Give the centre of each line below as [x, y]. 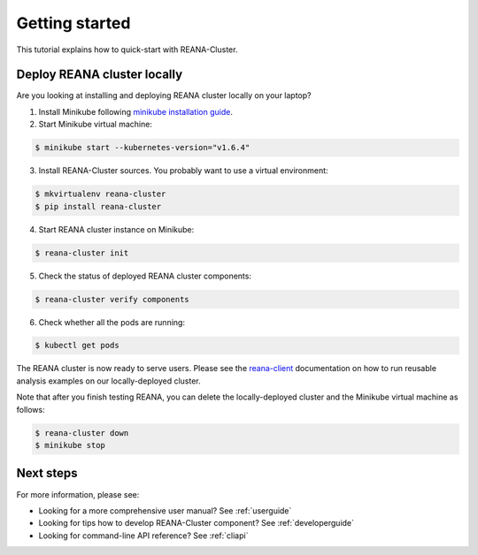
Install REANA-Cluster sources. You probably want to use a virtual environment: [183, 171]
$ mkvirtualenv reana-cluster [100, 194]
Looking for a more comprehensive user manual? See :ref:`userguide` [165, 510]
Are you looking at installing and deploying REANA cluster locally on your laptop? [164, 95]
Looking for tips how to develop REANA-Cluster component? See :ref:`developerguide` [196, 523]
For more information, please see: [78, 494]
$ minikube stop [70, 445]
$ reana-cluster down [82, 433]
